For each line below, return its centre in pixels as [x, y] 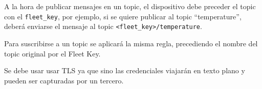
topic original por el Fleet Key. [52, 53]
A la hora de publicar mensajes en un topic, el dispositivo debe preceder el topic [130, 6]
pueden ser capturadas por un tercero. [64, 80]
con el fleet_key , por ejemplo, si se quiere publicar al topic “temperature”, [123, 16]
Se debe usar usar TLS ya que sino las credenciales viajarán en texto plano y [125, 70]
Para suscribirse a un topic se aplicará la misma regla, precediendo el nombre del [131, 43]
